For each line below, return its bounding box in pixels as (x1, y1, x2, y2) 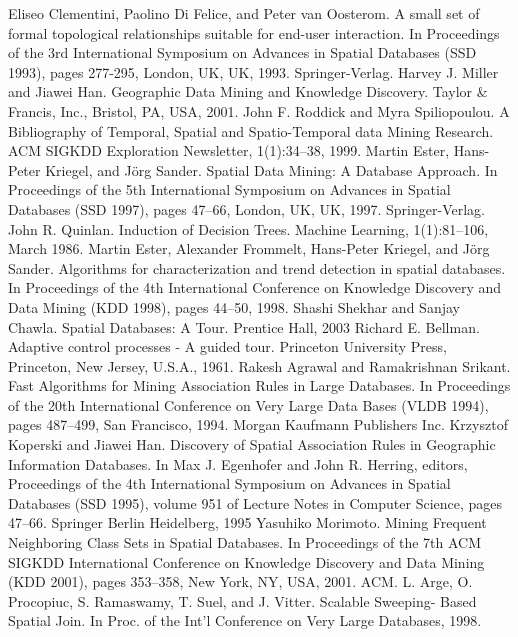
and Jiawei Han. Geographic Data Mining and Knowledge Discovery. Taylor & (8, 81, 488, 102)
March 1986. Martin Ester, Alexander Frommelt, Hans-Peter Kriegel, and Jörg (8, 238, 490, 259)
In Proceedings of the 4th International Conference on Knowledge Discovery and (8, 277, 502, 298)
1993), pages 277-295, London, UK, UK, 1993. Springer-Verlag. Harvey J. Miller (8, 61, 499, 82)
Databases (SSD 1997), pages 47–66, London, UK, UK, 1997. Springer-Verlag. (8, 198, 485, 219)
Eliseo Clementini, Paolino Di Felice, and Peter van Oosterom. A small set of (8, 3, 480, 23)
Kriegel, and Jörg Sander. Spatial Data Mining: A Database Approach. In (45, 159, 498, 180)
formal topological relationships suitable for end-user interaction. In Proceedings (8, 22, 500, 43)
